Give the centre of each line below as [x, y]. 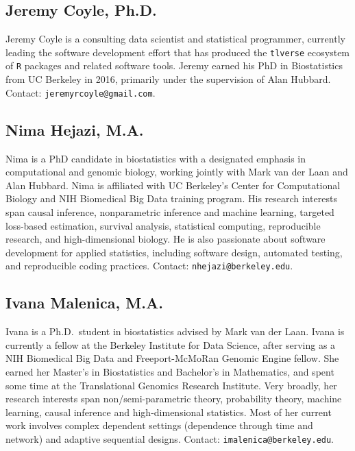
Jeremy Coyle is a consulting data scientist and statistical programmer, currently [175, 39]
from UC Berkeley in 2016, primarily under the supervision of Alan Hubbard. [168, 79]
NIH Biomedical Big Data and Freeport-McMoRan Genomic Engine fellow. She [172, 358]
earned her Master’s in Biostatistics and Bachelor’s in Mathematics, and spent [170, 371]
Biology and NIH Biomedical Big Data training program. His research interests [171, 198]
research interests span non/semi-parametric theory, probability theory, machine [174, 399]
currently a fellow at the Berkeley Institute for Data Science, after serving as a [171, 344]
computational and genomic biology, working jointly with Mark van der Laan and [177, 172]
